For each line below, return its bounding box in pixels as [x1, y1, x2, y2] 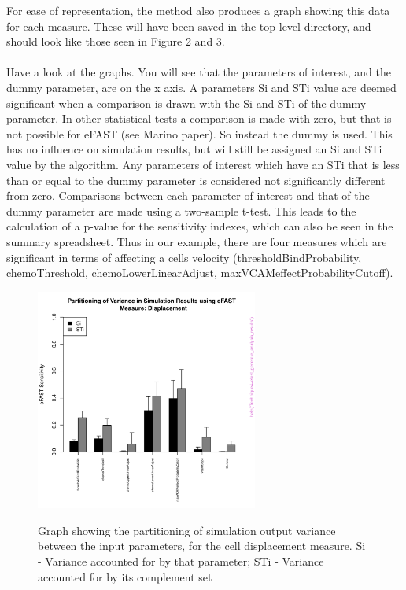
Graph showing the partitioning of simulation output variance [38, 522, 336, 538]
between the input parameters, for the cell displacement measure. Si [38, 537, 366, 554]
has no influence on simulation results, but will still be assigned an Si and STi [6, 141, 382, 157]
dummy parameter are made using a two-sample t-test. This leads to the [6, 202, 356, 219]
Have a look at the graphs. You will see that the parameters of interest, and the [6, 64, 391, 80]
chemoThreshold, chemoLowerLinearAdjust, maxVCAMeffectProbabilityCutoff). [6, 264, 393, 281]
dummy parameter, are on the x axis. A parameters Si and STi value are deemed [6, 79, 397, 95]
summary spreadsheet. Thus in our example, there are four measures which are [6, 233, 387, 249]
